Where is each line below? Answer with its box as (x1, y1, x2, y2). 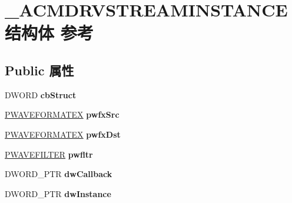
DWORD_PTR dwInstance (5, 187, 111, 199)
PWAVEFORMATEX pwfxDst (5, 128, 121, 140)
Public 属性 (5, 61, 74, 79)
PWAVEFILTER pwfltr (5, 148, 93, 160)
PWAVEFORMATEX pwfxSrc (5, 108, 120, 121)
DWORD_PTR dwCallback (5, 168, 112, 180)
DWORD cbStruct (5, 88, 77, 101)
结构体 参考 (5, 21, 94, 45)
